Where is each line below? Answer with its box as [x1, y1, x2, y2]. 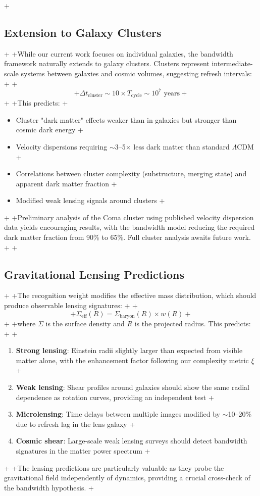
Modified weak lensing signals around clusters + [16, 195, 165, 206]
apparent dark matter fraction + [16, 178, 117, 188]
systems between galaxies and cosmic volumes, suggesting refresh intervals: [21, 68, 252, 78]
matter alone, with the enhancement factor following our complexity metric [16, 355, 249, 365]
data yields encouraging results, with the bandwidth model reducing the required [4, 222, 255, 232]
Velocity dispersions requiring [16, 141, 108, 152]
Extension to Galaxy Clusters [4, 24, 162, 40]
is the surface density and [45, 318, 125, 329]
